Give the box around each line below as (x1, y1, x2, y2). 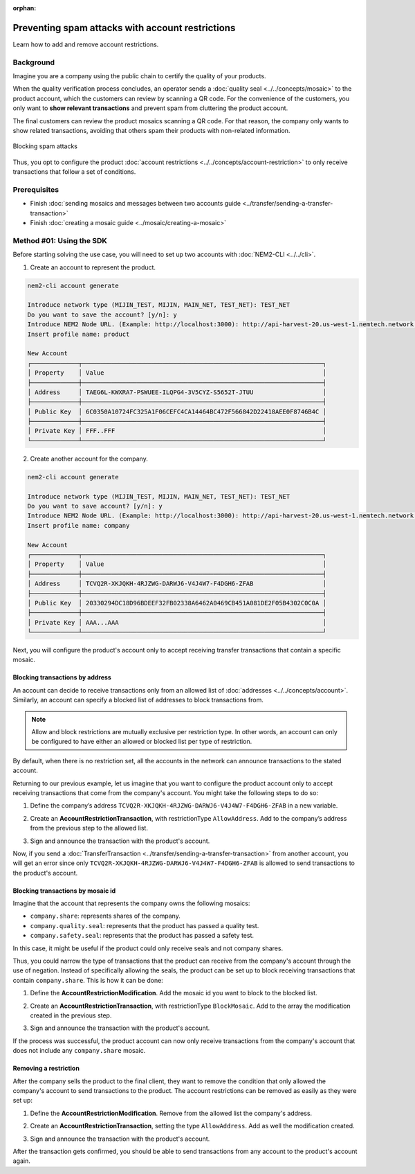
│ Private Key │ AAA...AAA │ (27, 619, 326, 626)
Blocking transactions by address (12, 673, 112, 682)
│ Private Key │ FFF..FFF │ (27, 427, 326, 435)
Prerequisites (12, 184, 59, 194)
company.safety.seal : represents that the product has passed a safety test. (30, 932, 254, 940)
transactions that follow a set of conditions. (12, 168, 136, 176)
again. (12, 1157, 31, 1165)
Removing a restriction (12, 1064, 80, 1073)
